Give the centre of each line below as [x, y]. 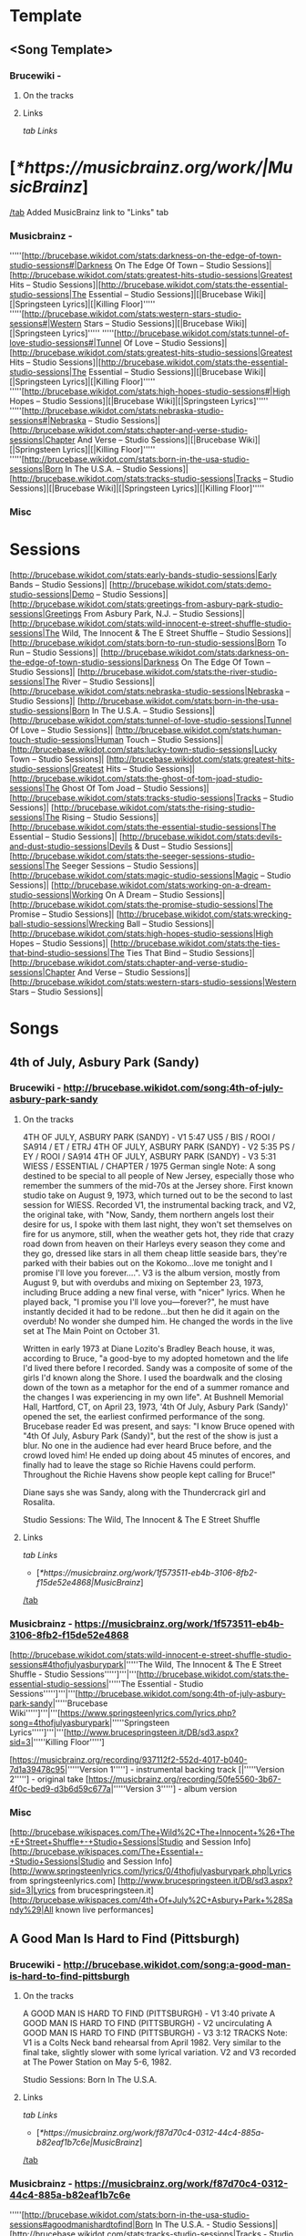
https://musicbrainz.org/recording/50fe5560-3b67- [184, 1779]
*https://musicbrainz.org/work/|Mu [154, 167]
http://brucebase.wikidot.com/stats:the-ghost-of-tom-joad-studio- [138, 778]
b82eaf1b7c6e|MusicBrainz [88, 2142]
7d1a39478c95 [37, 1770]
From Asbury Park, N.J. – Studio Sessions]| [164, 613]
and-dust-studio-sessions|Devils [71, 846]
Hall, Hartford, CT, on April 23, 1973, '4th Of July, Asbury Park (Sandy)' [155, 1407]
